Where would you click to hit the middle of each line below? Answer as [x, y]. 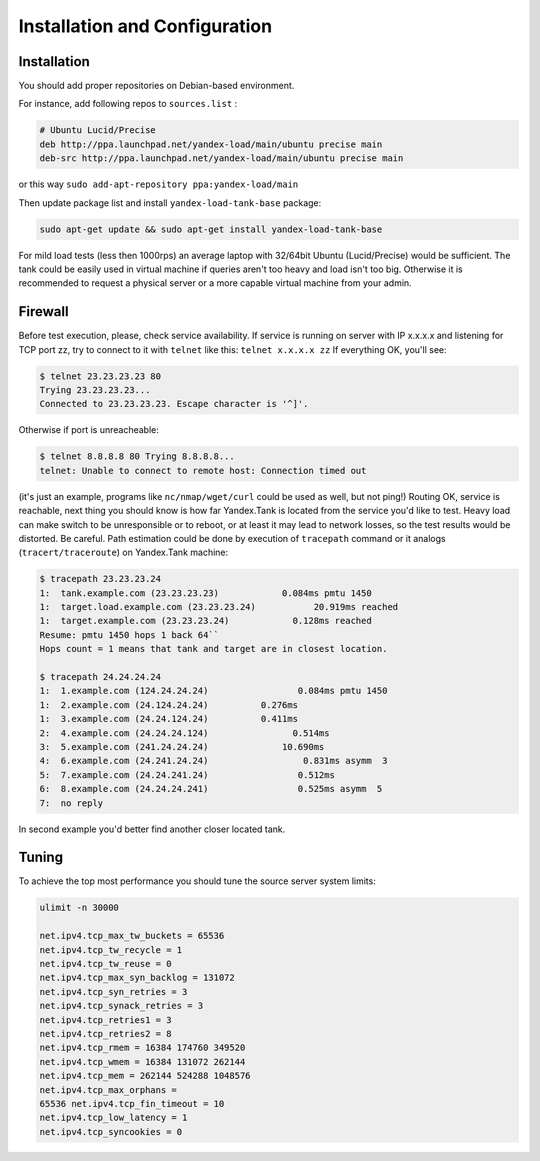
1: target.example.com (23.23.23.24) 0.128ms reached [205, 621]
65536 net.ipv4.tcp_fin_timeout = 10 [132, 1103]
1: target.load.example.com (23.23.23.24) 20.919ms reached [219, 607]
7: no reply [71, 803]
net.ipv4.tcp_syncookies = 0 [111, 1131]
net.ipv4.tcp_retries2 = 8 [105, 1033]
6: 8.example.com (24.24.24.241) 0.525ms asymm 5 [211, 789]
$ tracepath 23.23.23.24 [100, 579]
